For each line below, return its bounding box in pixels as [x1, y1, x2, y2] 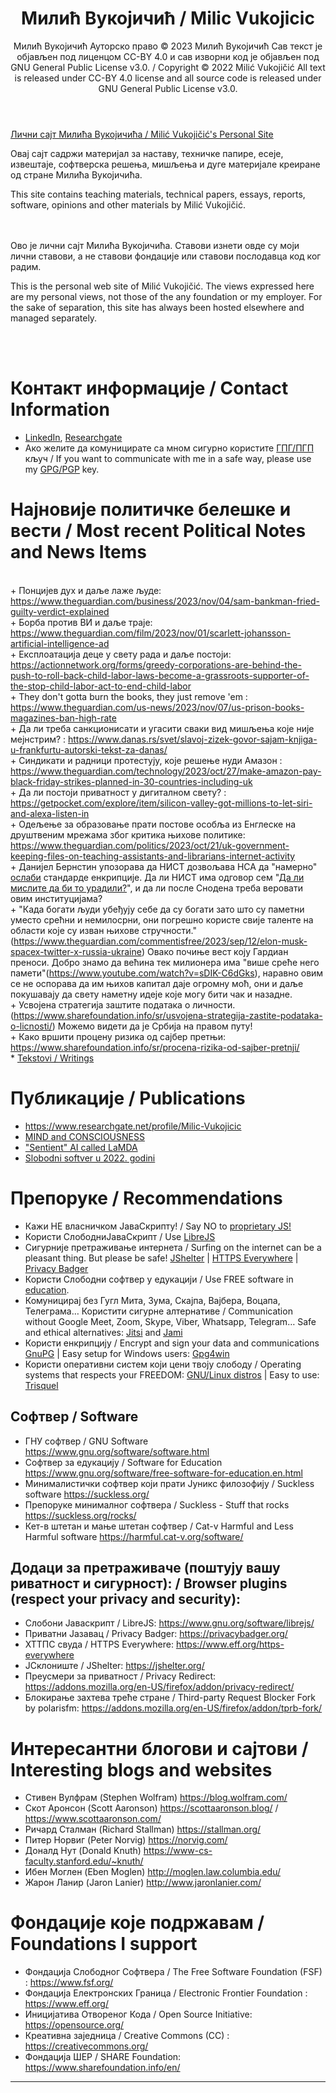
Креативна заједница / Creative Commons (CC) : [24, 2030, 230, 2042]
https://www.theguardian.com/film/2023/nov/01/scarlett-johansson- [10, 627, 292, 639]
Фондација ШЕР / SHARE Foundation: [24, 2051, 182, 2063]
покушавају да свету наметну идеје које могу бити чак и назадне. [10, 988, 293, 1000]
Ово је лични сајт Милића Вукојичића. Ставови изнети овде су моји [10, 239, 300, 251]
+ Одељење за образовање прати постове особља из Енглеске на [10, 818, 297, 830]
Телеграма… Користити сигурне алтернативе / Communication [24, 1305, 293, 1317]
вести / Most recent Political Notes [10, 520, 307, 542]
